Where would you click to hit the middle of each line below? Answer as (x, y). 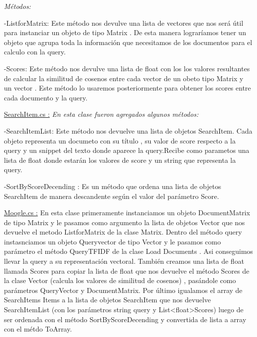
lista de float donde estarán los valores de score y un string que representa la (120, 160)
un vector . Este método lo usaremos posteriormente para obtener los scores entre (128, 88)
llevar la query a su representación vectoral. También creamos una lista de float (124, 261)
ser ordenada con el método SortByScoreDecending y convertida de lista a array (125, 319)
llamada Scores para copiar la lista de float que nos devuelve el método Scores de (127, 270)
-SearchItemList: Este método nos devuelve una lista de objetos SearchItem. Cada (128, 130)
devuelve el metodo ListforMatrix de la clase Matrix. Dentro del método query (123, 232)
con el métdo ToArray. (38, 329)
